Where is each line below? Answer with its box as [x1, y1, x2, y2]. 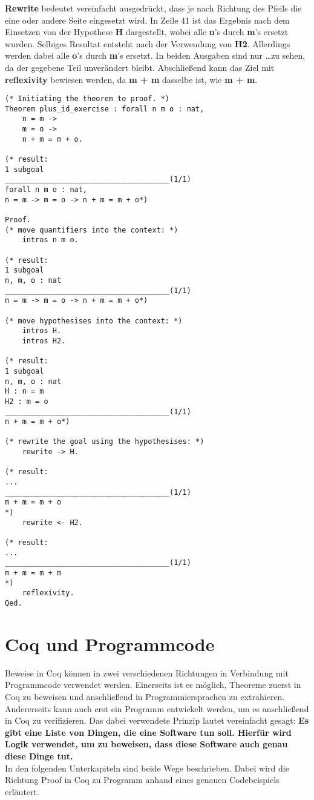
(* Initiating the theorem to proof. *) [5, 94, 170, 104]
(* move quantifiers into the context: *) [5, 225, 178, 234]
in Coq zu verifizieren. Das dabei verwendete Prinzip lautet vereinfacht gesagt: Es [5, 714, 309, 727]
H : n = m [5, 387, 44, 396]
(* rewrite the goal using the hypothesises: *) [5, 437, 204, 446]
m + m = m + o [5, 498, 62, 507]
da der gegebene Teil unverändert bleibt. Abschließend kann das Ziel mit [5, 61, 275, 73]
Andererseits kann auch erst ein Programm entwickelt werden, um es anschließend [5, 702, 309, 715]
